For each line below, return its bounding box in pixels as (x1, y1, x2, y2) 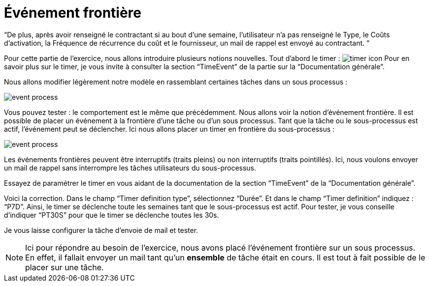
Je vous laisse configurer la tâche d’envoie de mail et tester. (4, 226, 198, 234)
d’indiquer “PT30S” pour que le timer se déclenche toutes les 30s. (4, 210, 219, 219)
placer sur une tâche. (25, 262, 104, 272)
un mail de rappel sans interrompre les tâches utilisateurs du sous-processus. (4, 163, 257, 172)
